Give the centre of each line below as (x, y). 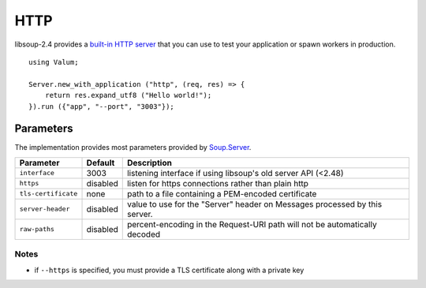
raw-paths (37, 229)
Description (149, 163)
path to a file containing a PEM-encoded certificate (222, 193)
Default (101, 163)
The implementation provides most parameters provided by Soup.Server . (133, 148)
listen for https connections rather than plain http (218, 183)
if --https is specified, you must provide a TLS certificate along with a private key (169, 270)
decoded (144, 234)
